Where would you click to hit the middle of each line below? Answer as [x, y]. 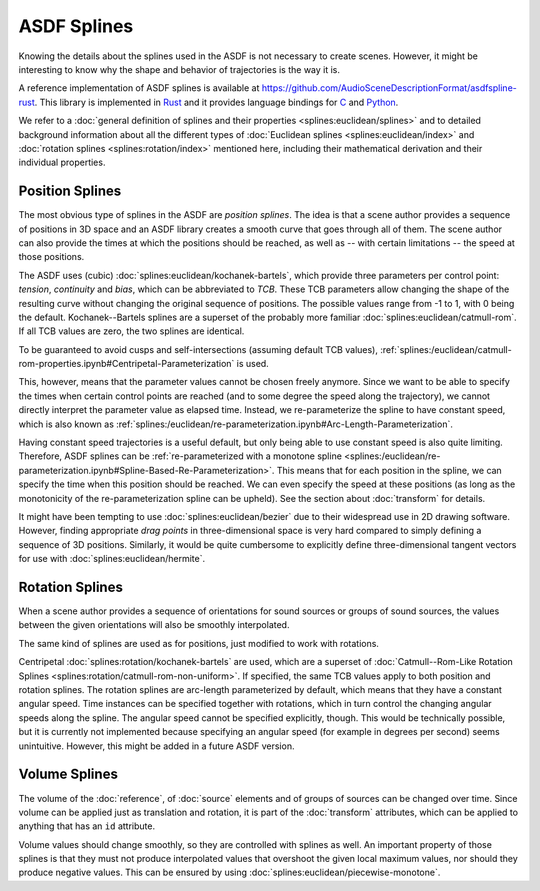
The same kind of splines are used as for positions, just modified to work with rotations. [199, 643]
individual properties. [62, 162]
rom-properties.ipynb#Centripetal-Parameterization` [126, 364]
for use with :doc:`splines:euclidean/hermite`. [111, 559]
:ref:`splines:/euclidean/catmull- [446, 349]
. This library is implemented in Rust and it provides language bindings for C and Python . [216, 102]
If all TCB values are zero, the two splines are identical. [131, 331]
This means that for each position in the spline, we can [389, 470]
